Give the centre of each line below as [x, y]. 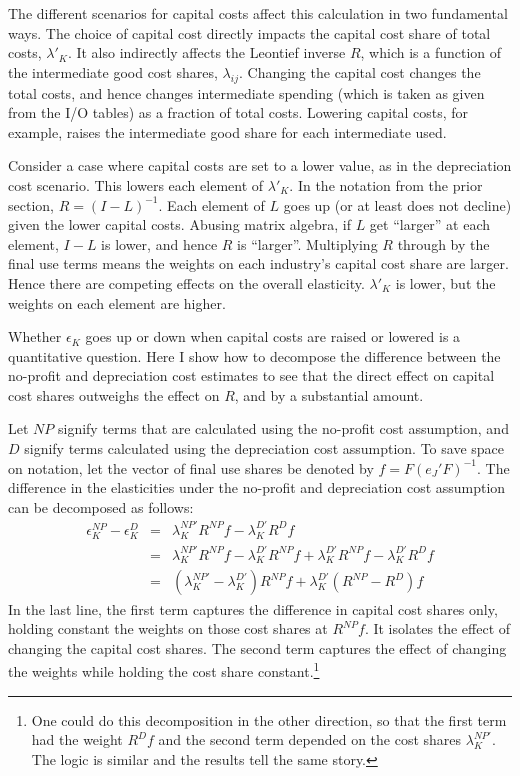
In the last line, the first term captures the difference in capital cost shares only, [253, 608]
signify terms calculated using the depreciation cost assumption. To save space [264, 448]
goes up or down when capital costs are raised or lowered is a [273, 336]
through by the [443, 243]
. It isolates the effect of [437, 628]
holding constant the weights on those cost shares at [168, 628]
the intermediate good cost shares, [113, 71]
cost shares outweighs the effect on [114, 394]
